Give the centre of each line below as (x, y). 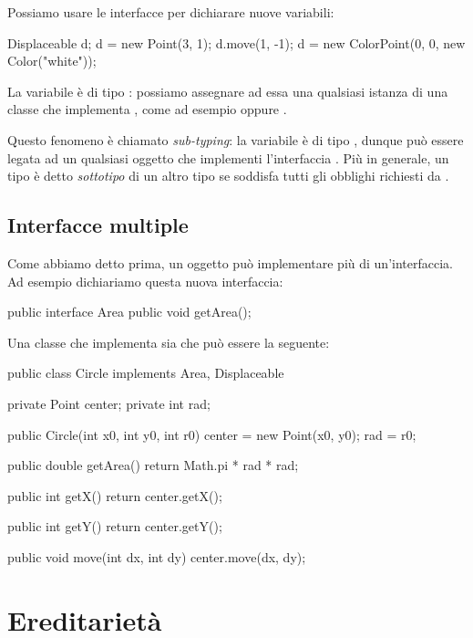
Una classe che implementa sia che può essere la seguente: (169, 342)
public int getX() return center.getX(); (115, 495)
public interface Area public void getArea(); (129, 312)
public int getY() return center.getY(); (115, 526)
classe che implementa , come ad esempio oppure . (147, 109)
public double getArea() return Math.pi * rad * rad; (153, 465)
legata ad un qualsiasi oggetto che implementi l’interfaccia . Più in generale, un (228, 157)
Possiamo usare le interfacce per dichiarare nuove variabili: (171, 12)
